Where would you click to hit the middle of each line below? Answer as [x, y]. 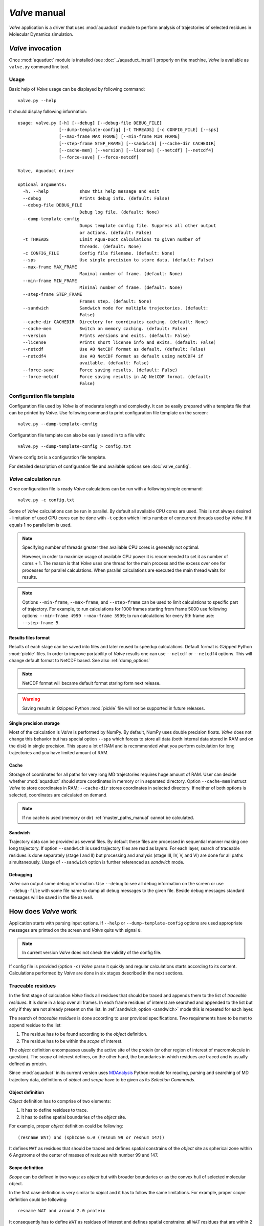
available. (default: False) [114, 363]
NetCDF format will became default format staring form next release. [91, 683]
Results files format [29, 638]
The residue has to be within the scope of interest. [72, 1041]
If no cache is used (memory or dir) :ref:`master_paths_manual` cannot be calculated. [108, 817]
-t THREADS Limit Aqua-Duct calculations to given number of [112, 240]
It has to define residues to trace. [55, 1110]
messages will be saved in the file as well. [51, 897]
